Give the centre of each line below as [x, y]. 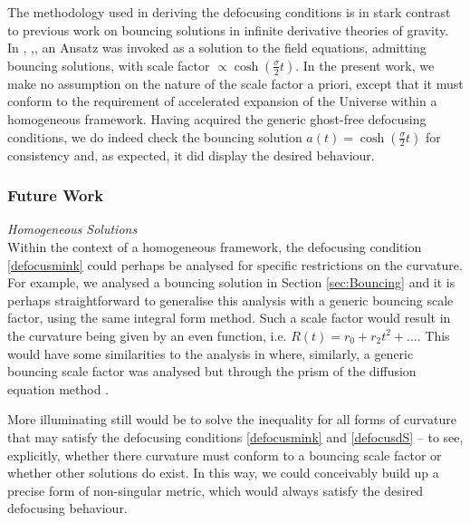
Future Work [56, 195]
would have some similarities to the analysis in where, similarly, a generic [211, 353]
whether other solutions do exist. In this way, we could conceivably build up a [223, 473]
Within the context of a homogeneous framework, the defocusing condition [215, 246]
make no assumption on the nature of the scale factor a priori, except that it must [235, 83]
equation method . [58, 388]
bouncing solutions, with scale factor [109, 65]
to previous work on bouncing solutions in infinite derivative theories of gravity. [228, 29]
